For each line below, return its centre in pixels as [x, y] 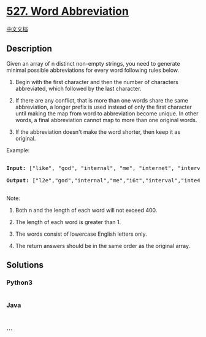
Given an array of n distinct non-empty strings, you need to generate [93, 63]
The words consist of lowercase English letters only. [81, 234]
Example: [18, 150]
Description [29, 49]
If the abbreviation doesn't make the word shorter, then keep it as [98, 132]
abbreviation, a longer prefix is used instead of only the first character [103, 107]
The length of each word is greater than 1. [68, 222]
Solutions [25, 265]
